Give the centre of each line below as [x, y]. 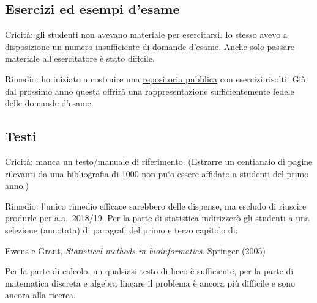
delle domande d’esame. [49, 103]
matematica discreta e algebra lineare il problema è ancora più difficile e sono [150, 283]
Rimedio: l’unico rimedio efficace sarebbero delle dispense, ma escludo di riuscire [156, 206]
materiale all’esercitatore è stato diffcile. [80, 58]
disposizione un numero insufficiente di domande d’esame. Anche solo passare [150, 46]
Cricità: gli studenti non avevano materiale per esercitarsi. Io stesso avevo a [146, 35]
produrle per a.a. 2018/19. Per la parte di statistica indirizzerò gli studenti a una [157, 218]
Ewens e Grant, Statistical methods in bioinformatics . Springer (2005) [135, 250]
